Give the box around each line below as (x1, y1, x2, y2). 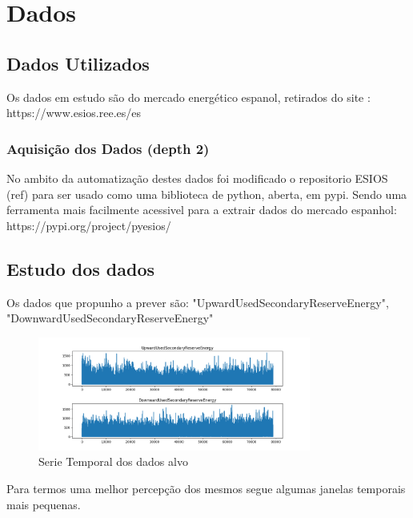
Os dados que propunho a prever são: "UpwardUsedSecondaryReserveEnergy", (6, 293, 389, 310)
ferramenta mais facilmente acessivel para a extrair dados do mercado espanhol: (6, 201, 397, 218)
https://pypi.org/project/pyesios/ (6, 217, 171, 233)
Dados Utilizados (6, 51, 150, 75)
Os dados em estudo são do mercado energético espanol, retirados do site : (6, 88, 371, 105)
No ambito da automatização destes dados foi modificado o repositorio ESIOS (6, 169, 388, 186)
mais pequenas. (6, 496, 81, 512)
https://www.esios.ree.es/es (6, 104, 141, 121)
